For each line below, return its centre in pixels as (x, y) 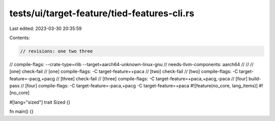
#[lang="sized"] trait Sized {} (40, 102)
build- (255, 78)
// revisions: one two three (57, 51)
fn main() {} (22, 111)
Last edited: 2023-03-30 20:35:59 (46, 28)
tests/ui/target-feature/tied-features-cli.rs (102, 13)
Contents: (20, 38)
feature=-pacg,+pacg (32, 78)
